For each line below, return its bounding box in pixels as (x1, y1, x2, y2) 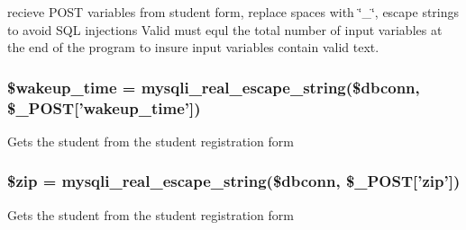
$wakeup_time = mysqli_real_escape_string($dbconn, (7, 75, 420, 98)
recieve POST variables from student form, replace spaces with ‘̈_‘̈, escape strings (7, 3, 460, 21)
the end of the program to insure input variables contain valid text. (7, 38, 379, 57)
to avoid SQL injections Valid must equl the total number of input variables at (7, 20, 443, 39)
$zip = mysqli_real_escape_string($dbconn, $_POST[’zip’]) (7, 170, 461, 192)
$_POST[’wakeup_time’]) (7, 96, 201, 119)
